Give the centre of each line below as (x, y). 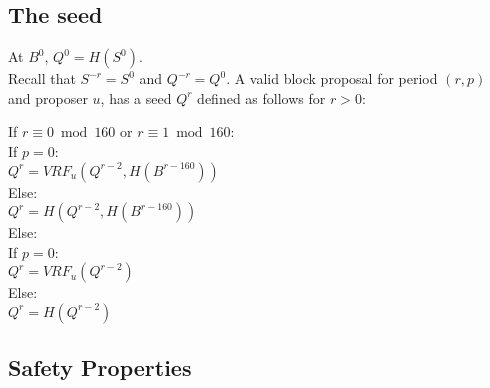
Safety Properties (100, 367)
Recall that (42, 78)
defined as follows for (261, 97)
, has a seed (136, 97)
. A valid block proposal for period (332, 78)
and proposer (48, 97)
